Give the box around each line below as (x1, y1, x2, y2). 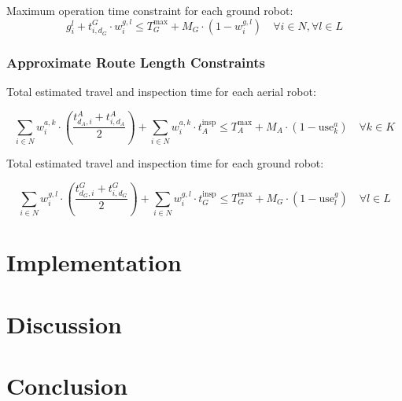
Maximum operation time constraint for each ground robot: (6, 2, 293, 18)
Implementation (6, 246, 182, 278)
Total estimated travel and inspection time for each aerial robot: (6, 83, 316, 99)
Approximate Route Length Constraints (6, 52, 265, 72)
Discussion (6, 307, 122, 340)
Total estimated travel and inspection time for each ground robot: (6, 154, 324, 171)
